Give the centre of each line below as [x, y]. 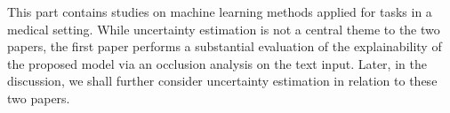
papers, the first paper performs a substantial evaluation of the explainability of [225, 46]
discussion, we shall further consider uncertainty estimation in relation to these [222, 81]
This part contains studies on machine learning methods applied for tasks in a [220, 11]
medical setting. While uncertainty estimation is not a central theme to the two [224, 29]
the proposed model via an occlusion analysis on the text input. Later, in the [217, 63]
